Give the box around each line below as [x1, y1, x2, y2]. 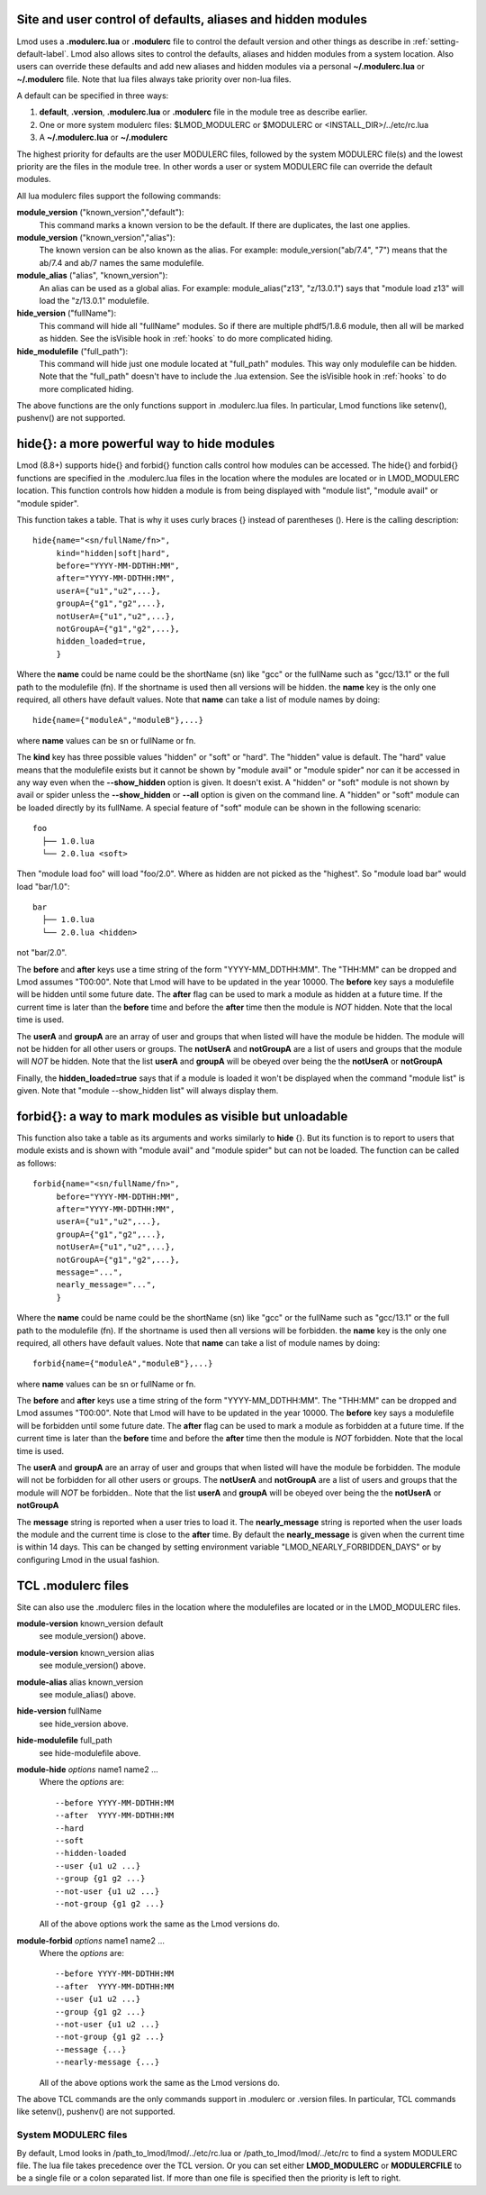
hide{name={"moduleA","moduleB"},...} [32, 715, 204, 726]
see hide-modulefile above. [39, 1747, 141, 1758]
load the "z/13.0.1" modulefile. [39, 295, 149, 306]
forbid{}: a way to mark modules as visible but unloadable [16, 1109, 348, 1124]
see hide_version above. [39, 1718, 130, 1729]
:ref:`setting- [412, 36, 460, 47]
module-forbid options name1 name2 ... [16, 1934, 166, 1946]
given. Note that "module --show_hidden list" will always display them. [16, 1085, 279, 1096]
